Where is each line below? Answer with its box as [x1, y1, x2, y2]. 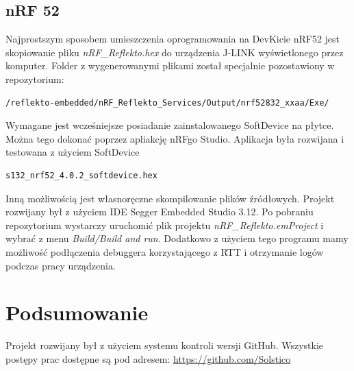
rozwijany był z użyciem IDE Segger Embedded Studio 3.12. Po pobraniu [5, 204, 314, 219]
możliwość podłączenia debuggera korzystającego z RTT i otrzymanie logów [5, 244, 324, 259]
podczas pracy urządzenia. [5, 258, 116, 272]
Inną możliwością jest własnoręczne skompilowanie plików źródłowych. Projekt [5, 191, 335, 205]
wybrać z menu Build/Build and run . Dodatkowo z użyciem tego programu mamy [5, 231, 349, 246]
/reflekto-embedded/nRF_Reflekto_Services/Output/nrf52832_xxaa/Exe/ [5, 97, 329, 108]
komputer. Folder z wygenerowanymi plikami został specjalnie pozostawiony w [5, 58, 335, 73]
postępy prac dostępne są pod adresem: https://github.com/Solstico [5, 351, 291, 366]
